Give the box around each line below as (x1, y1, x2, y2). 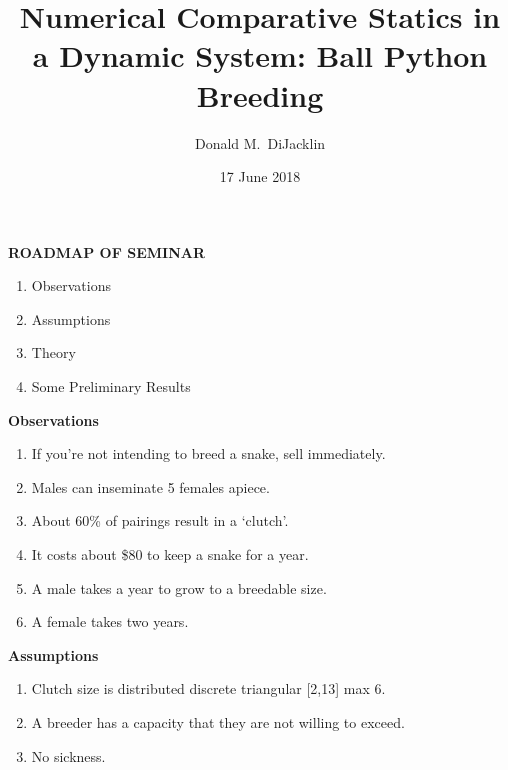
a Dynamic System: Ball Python (32, 35, 488, 76)
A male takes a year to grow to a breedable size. (31, 577, 327, 598)
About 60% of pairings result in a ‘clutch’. (31, 510, 289, 531)
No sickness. (31, 745, 106, 766)
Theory (31, 342, 76, 363)
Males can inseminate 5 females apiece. (31, 476, 270, 497)
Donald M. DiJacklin (194, 132, 326, 153)
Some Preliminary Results (31, 376, 191, 397)
